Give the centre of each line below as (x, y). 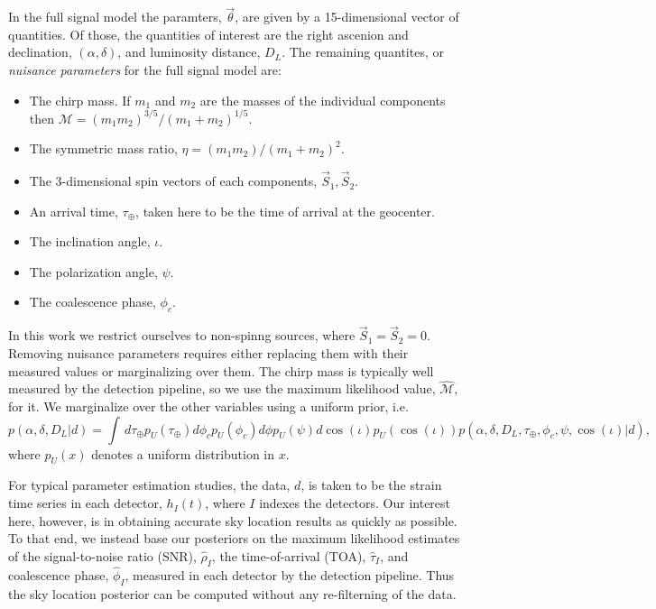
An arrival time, (74, 211)
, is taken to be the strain (371, 485)
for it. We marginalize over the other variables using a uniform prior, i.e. (208, 406)
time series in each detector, (85, 503)
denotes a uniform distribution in (183, 453)
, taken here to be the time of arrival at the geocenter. (285, 211)
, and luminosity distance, (189, 52)
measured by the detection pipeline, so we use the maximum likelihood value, (222, 388)
